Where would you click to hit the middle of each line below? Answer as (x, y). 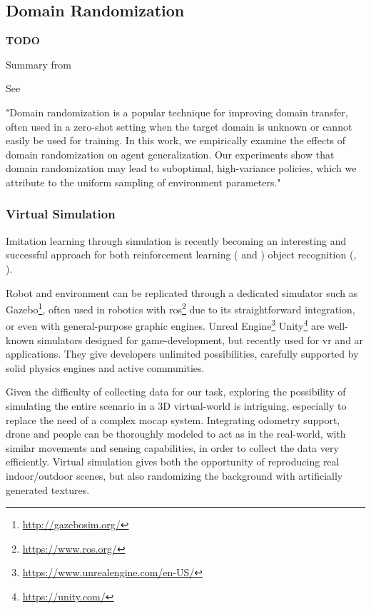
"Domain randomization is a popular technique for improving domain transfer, (177, 112)
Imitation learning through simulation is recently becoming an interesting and (176, 240)
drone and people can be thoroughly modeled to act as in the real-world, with (176, 434)
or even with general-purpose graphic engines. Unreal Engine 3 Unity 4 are (165, 325)
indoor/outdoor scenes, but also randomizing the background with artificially (174, 475)
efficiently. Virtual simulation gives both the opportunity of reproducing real (173, 462)
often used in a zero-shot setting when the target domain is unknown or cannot (179, 126)
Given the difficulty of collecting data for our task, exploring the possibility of (176, 392)
